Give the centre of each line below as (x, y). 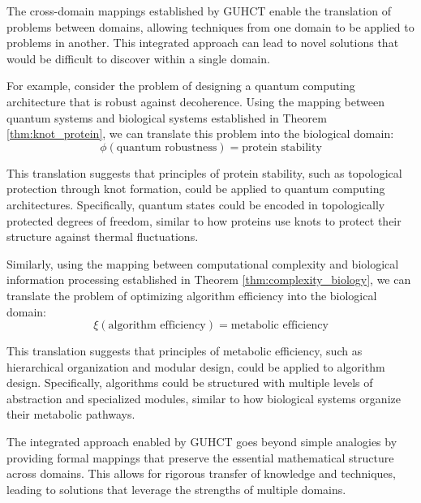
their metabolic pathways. (71, 414)
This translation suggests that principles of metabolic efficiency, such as (185, 351)
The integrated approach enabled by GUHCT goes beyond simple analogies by (202, 442)
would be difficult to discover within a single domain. (138, 58)
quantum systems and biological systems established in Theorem (167, 117)
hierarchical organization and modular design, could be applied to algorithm (196, 366)
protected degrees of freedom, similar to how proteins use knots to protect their (204, 220)
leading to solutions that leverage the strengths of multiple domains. (176, 489)
